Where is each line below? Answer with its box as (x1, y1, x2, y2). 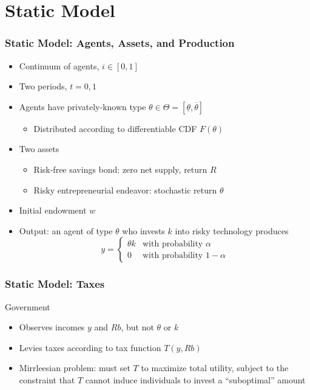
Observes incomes (19, 321, 85, 333)
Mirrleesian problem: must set (19, 361, 130, 374)
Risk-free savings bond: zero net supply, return (33, 162, 207, 175)
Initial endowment (19, 204, 87, 217)
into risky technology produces (175, 224, 289, 237)
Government (5, 300, 50, 313)
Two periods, (19, 80, 67, 92)
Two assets (19, 142, 59, 155)
